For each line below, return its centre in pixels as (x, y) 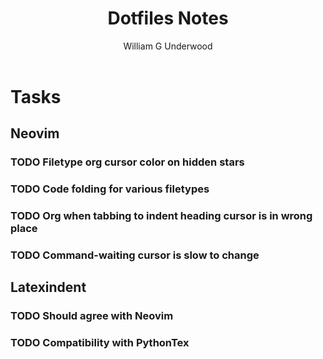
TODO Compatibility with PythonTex (100, 343)
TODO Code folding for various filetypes (110, 189)
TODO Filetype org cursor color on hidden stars (127, 162)
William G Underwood (168, 46)
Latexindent (48, 287)
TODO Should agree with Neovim (92, 316)
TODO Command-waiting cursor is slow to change (135, 255)
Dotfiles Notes (168, 18)
